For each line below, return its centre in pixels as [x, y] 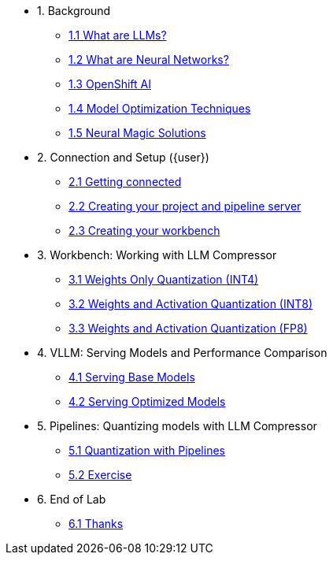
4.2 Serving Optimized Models [147, 401]
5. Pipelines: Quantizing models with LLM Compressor [177, 426]
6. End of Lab [72, 499]
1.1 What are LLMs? [118, 35]
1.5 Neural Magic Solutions [137, 133]
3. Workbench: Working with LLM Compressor [157, 255]
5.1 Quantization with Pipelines [147, 450]
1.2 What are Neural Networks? [149, 59]
